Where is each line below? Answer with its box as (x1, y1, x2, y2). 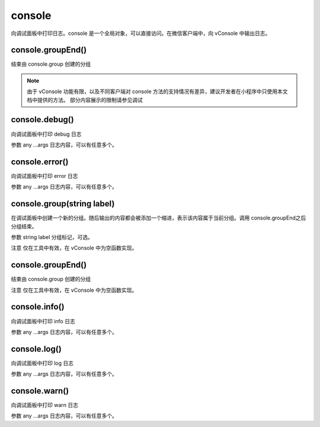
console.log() (11, 344, 62, 354)
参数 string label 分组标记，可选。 (11, 233, 93, 240)
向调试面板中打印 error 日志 (11, 172, 78, 179)
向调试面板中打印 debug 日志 (11, 130, 82, 138)
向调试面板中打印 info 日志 (11, 317, 75, 324)
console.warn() (11, 386, 69, 396)
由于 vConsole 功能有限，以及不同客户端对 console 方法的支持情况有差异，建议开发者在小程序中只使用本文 (27, 88, 288, 95)
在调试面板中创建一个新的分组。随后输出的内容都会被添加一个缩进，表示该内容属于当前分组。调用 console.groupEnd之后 (11, 214, 306, 222)
